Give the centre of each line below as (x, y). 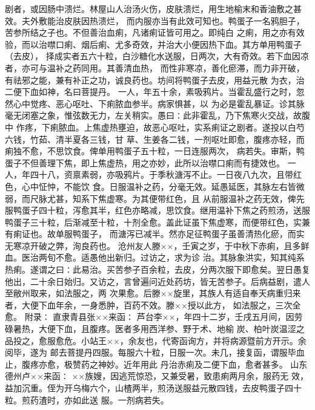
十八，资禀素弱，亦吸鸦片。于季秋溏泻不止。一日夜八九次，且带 (166, 174)
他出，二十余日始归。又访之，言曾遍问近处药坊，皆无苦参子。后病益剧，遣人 (157, 281)
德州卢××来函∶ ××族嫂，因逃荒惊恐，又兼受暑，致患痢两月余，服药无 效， (157, 376)
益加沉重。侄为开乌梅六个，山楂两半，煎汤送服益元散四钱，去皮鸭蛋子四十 (153, 388)
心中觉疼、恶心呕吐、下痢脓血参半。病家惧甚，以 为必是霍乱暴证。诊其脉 (159, 103)
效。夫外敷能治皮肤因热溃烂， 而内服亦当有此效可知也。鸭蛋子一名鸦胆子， (155, 20)
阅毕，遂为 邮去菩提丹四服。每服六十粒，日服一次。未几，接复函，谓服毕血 (155, 352)
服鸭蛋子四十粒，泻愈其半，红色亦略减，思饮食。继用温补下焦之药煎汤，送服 (157, 210)
